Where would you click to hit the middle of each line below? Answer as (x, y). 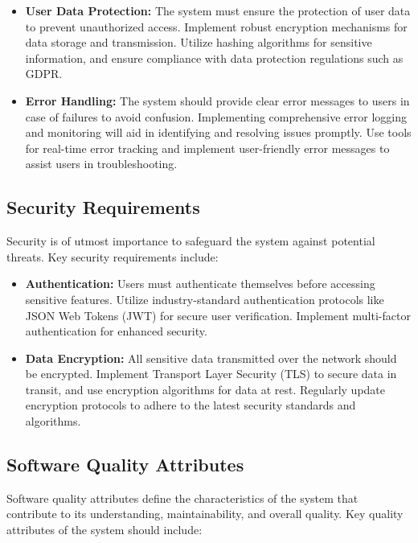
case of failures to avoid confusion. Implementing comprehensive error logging (216, 116)
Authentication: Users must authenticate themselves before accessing (200, 284)
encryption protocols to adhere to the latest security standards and (191, 405)
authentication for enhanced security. (116, 331)
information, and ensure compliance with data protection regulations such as (214, 58)
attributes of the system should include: (104, 530)
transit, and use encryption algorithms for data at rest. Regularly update (205, 389)
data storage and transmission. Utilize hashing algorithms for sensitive (199, 42)
